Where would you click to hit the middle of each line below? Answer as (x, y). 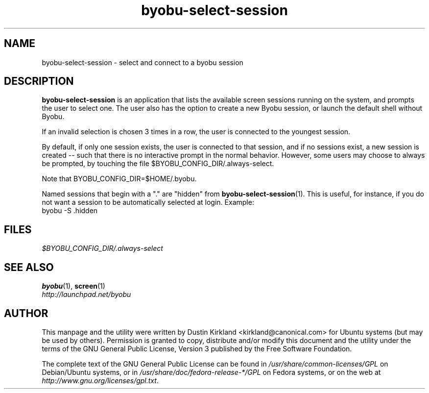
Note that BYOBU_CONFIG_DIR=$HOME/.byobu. (119, 179)
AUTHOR (26, 313)
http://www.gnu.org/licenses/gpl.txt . (100, 380)
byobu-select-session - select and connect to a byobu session (143, 62)
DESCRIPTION (39, 81)
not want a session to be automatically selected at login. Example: (148, 202)
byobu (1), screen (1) (73, 286)
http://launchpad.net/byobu (86, 295)
